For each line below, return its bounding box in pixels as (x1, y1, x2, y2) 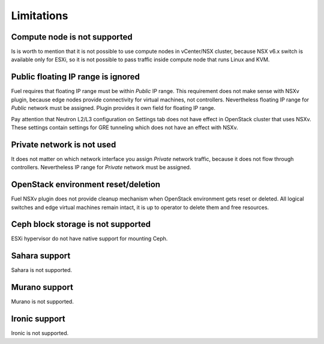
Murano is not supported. (11, 298, 74, 306)
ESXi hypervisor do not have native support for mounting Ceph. (11, 235, 168, 243)
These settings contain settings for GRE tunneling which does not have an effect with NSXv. (11, 124, 238, 131)
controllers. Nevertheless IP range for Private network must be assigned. (11, 164, 191, 171)
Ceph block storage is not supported (11, 219, 151, 229)
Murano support (11, 282, 73, 292)
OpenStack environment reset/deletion (11, 180, 161, 190)
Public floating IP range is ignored (11, 72, 140, 82)
